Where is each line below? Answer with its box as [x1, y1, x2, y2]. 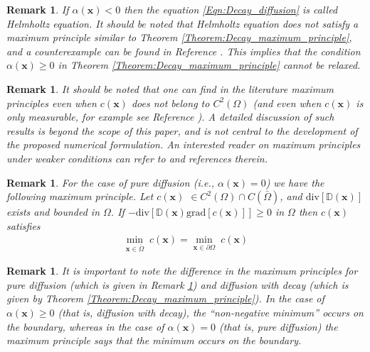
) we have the [265, 175, 324, 189]
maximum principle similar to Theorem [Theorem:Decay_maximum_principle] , [6, 30, 352, 45]
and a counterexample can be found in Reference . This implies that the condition [6, 43, 361, 58]
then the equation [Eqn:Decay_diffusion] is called [124, 2, 338, 16]
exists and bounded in [6, 204, 100, 219]
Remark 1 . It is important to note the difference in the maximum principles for [6, 263, 358, 278]
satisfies [6, 218, 41, 233]
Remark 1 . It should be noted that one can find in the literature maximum [6, 81, 334, 96]
